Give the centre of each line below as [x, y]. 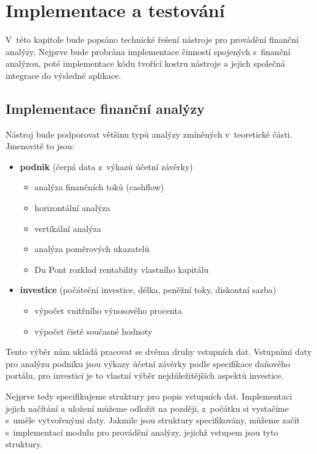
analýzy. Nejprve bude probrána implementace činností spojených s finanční [148, 51]
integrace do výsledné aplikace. [64, 75]
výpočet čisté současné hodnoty [93, 331]
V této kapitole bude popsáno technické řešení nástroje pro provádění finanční [152, 39]
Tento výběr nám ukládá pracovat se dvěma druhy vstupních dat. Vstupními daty [159, 352]
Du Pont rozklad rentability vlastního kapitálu [122, 269]
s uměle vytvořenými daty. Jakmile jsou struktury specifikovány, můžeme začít [153, 420]
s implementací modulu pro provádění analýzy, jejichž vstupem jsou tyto [142, 432]
